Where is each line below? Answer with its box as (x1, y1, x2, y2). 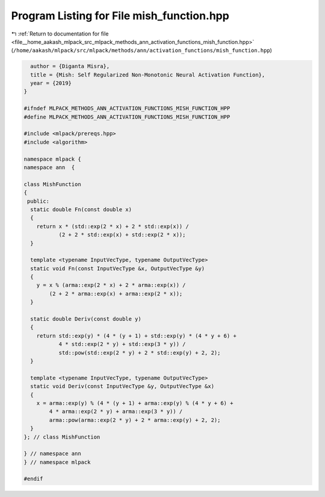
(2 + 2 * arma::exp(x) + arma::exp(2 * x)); (49, 290, 183, 297)
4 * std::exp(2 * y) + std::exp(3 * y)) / (58, 341, 186, 348)
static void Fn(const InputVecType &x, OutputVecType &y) (30, 265, 205, 272)
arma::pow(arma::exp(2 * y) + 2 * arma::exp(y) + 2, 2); (49, 416, 221, 424)
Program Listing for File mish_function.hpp (11, 9, 230, 22)
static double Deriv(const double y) (30, 316, 141, 323)
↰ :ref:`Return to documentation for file (11, 30, 109, 37)
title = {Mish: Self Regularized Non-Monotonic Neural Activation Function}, (30, 71, 265, 78)
